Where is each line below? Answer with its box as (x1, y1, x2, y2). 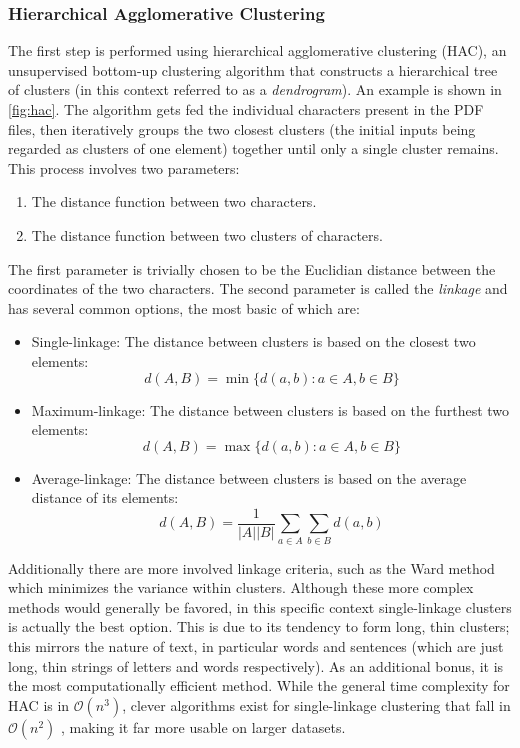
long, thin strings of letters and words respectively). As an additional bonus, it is (8, 655, 504, 676)
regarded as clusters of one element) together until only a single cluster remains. (8, 138, 499, 159)
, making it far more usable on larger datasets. (61, 716, 346, 737)
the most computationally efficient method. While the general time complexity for (8, 675, 510, 696)
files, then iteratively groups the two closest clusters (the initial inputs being (8, 118, 476, 139)
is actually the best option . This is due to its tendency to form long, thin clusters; (8, 616, 510, 637)
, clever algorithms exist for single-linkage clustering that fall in (122, 694, 511, 715)
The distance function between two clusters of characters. (31, 224, 383, 245)
